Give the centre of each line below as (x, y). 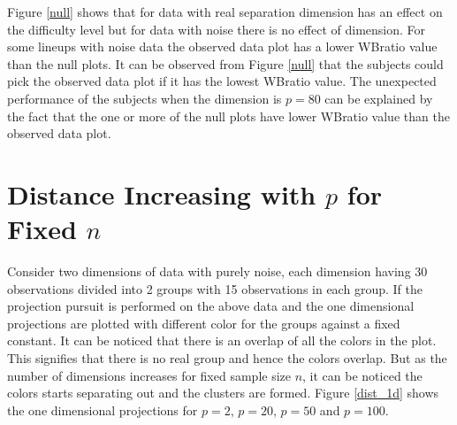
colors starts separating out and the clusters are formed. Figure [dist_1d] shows (223, 393)
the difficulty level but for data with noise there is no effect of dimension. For (217, 29)
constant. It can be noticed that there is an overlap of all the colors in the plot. (222, 340)
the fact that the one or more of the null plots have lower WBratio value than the (228, 116)
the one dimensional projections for (103, 410)
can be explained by (379, 98)
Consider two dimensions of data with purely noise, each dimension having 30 (217, 271)
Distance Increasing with (162, 193)
